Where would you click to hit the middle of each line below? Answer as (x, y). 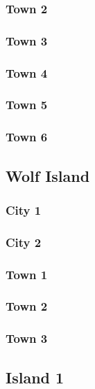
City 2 (24, 242)
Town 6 (27, 137)
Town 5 (27, 105)
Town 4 (27, 72)
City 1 (24, 210)
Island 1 (35, 377)
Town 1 (27, 274)
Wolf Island (48, 175)
